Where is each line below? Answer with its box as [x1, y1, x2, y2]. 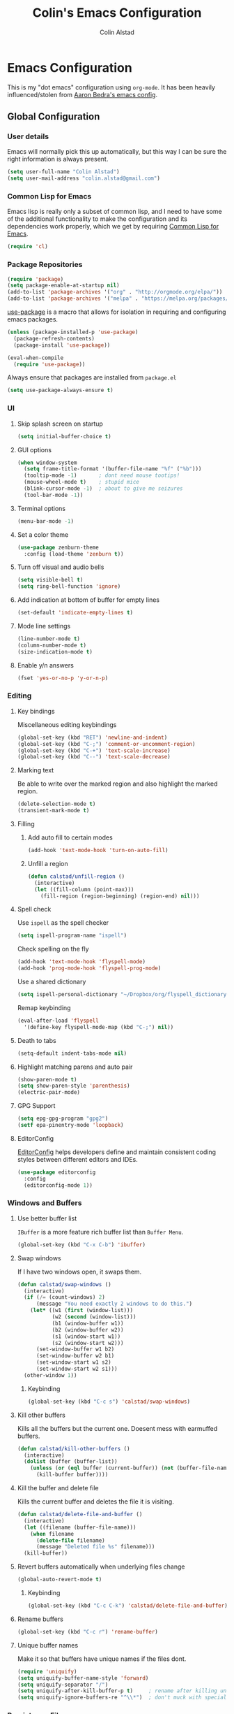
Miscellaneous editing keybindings [17, 720, 117, 728]
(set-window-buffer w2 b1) [36, 1353, 115, 1360]
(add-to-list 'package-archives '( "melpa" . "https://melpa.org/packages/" [7, 295, 232, 302]
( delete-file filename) [36, 1536, 106, 1544]
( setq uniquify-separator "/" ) [17, 1681, 109, 1688]
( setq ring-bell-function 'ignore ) [17, 583, 121, 590]
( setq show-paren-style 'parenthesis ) [17, 1082, 130, 1090]
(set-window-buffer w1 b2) [36, 1346, 115, 1353]
